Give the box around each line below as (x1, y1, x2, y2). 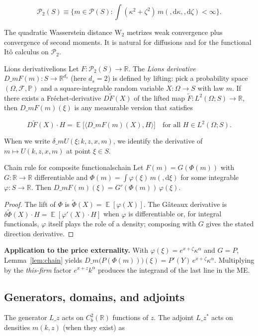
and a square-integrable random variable (41, 82, 164, 93)
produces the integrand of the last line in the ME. (97, 264, 250, 275)
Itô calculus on (4, 46, 49, 57)
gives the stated (206, 218, 254, 229)
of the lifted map (134, 92, 185, 103)
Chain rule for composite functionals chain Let (4, 162, 144, 172)
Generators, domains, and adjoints (4, 289, 185, 304)
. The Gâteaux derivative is (143, 198, 227, 209)
